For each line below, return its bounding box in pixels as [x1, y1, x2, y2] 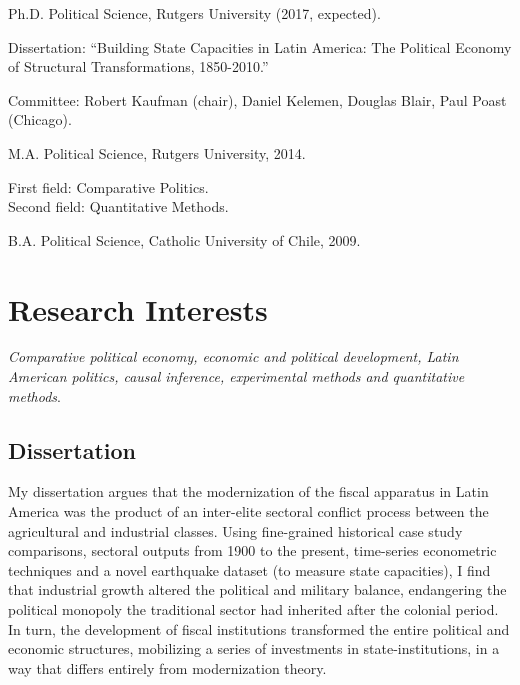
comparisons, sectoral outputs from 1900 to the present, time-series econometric [8, 540, 497, 561]
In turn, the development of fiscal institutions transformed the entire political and [8, 618, 510, 639]
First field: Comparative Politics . [8, 176, 209, 197]
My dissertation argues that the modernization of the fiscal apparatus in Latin [8, 481, 489, 502]
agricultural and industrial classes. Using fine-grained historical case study [8, 520, 463, 541]
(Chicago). [8, 109, 72, 130]
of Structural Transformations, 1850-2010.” [8, 56, 269, 77]
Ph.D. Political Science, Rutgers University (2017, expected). [8, 3, 381, 23]
